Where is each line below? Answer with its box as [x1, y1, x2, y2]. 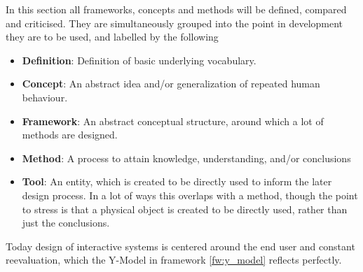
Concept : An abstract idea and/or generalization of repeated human [22, 76, 320, 91]
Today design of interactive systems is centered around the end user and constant [6, 238, 355, 253]
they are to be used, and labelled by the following [6, 29, 219, 44]
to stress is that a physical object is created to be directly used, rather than [22, 201, 348, 216]
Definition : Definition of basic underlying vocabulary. [22, 52, 256, 67]
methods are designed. [22, 127, 118, 142]
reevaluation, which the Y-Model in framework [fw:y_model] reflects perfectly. [6, 252, 342, 267]
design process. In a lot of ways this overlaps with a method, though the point [22, 187, 358, 202]
